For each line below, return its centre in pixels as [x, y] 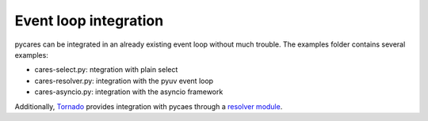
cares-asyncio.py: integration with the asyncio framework [129, 92]
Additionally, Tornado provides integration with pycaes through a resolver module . [149, 106]
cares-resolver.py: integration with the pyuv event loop [124, 81]
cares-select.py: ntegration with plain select [106, 70]
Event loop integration [89, 21]
